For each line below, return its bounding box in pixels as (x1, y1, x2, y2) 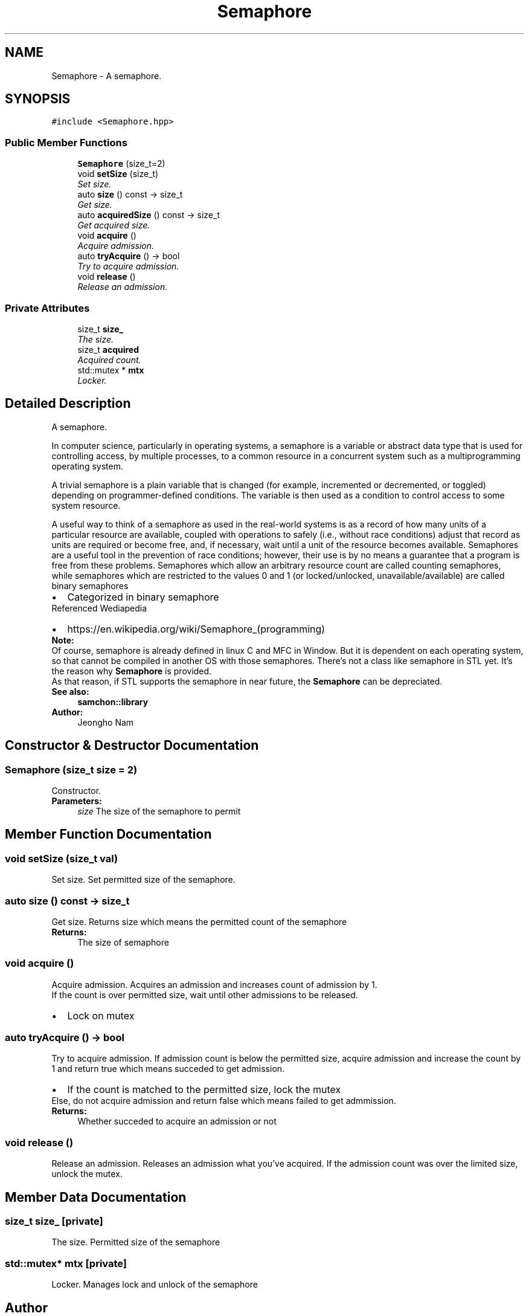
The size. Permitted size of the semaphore (51, 1237, 220, 1248)
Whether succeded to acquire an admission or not (77, 1116, 277, 1127)
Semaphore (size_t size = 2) (5, 763, 138, 776)
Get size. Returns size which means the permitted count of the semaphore (51, 916, 347, 927)
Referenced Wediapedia (51, 602, 147, 613)
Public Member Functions (5, 136, 127, 149)
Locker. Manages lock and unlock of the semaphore (51, 1279, 258, 1290)
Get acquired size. (77, 220, 150, 231)
